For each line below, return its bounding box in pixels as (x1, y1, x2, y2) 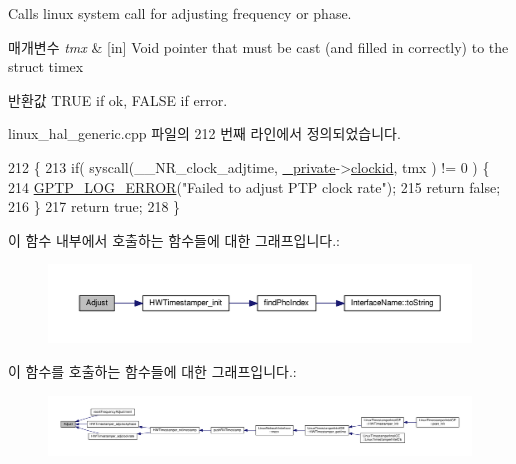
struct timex (8, 56, 84, 77)
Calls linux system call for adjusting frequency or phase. (8, 3, 352, 23)
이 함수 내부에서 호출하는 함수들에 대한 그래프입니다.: (8, 229, 340, 250)
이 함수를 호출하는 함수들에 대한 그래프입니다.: (8, 361, 297, 382)
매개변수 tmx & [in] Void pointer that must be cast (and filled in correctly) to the (8, 36, 509, 57)
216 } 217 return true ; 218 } (8, 196, 181, 217)
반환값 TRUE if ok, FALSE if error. (8, 89, 228, 110)
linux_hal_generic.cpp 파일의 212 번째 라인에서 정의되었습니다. (8, 123, 401, 144)
